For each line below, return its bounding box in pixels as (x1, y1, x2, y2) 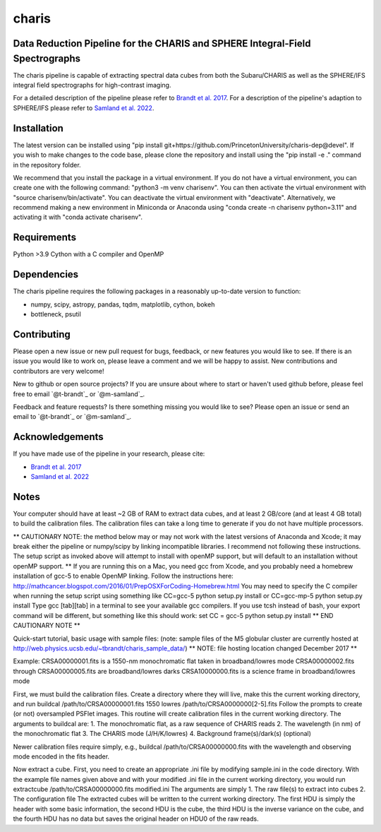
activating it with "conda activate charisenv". (13, 213, 143, 222)
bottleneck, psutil (30, 310, 81, 319)
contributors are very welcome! (13, 367, 104, 375)
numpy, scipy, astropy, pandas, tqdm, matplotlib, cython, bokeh (30, 300, 215, 309)
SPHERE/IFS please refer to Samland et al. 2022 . (13, 103, 155, 112)
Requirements (13, 232, 77, 244)
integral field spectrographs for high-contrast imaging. (13, 81, 171, 90)
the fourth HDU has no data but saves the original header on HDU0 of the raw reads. (13, 814, 259, 823)
